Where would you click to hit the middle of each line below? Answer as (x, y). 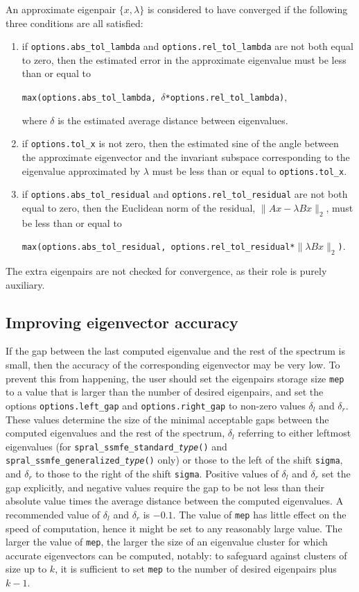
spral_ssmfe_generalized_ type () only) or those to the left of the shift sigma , (174, 460)
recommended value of (53, 514)
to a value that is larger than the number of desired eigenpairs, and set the (165, 392)
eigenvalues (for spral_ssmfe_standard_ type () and (116, 446)
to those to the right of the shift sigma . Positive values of (157, 474)
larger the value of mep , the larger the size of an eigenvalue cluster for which (167, 542)
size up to (26, 569)
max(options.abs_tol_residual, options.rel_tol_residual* (158, 247)
